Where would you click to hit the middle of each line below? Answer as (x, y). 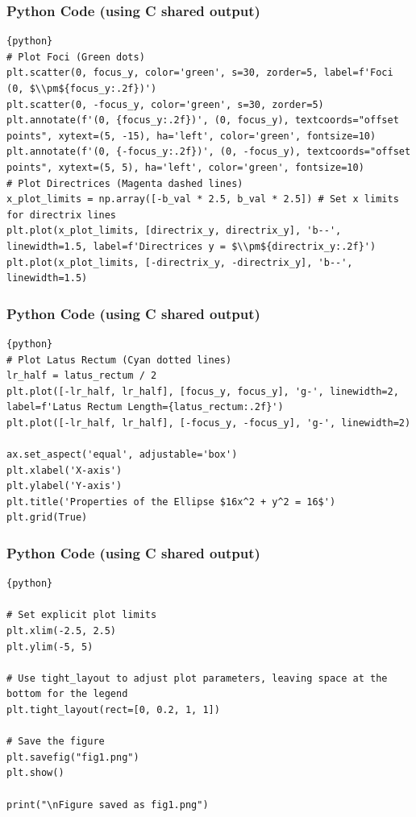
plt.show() (35, 773)
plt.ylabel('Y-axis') (64, 486)
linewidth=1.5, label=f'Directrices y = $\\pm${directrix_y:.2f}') (191, 246)
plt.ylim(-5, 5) (50, 647)
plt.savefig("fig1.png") (73, 757)
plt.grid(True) (47, 518)
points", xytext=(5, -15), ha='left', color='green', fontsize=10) (191, 136)
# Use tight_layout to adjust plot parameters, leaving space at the (197, 678)
